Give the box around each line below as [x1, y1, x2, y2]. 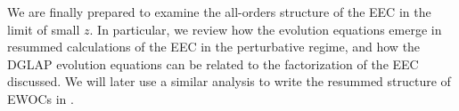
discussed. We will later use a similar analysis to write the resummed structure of [7, 72, 451, 91]
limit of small [7, 20, 80, 38]
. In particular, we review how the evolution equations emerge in [89, 20, 442, 38]
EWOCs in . [7, 89, 74, 107]
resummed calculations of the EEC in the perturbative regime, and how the [7, 37, 421, 56]
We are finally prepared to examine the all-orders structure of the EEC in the [7, 3, 431, 20]
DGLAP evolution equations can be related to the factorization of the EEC [7, 54, 419, 73]
